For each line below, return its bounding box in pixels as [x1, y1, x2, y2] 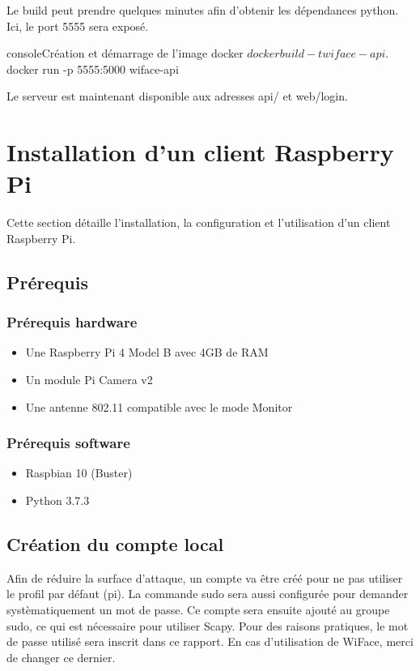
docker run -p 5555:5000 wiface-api [6, 60, 179, 77]
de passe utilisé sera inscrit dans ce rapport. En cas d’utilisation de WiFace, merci [6, 633, 414, 650]
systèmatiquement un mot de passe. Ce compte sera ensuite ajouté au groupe [6, 601, 390, 618]
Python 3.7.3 [25, 492, 90, 509]
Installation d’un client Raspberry [6, 135, 394, 169]
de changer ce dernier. [6, 648, 116, 665]
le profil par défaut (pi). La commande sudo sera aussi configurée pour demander [6, 585, 409, 602]
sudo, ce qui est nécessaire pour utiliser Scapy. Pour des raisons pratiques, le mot [6, 617, 409, 634]
